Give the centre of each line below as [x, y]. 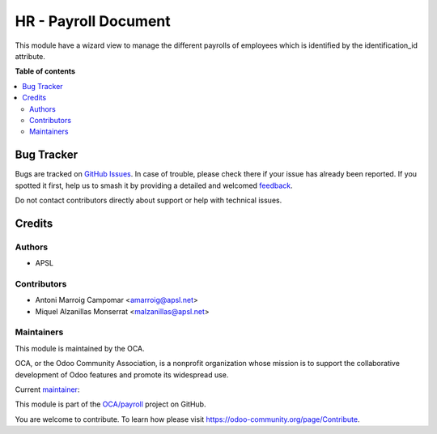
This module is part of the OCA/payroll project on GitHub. [110, 404]
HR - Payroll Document [93, 21]
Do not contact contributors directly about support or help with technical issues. [148, 200]
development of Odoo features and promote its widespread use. [122, 374]
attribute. [30, 56]
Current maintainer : [47, 389]
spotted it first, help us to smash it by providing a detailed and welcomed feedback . [154, 185]
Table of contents [45, 71]
